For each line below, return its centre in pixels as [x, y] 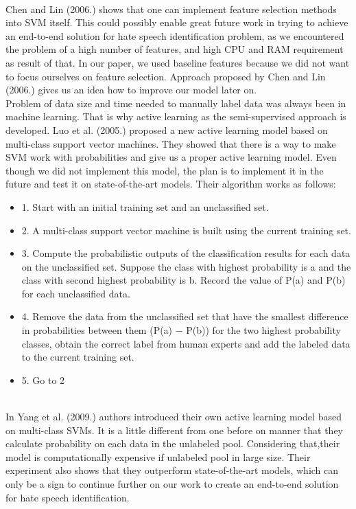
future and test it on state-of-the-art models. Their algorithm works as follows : [171, 184]
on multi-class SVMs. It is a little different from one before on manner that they [175, 430]
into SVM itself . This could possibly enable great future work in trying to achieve [177, 22]
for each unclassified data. [76, 293]
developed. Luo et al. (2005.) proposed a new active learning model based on [167, 129]
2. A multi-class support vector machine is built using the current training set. [186, 230]
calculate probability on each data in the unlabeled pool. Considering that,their [173, 443]
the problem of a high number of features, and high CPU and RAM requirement [175, 49]
